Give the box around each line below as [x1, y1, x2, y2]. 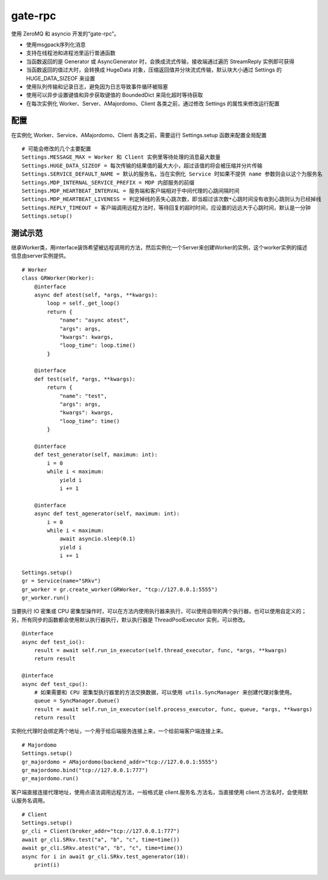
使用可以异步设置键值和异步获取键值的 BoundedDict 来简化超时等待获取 [26, 91, 203, 99]
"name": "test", [59, 393, 107, 399]
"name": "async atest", [59, 317, 130, 324]
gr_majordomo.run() [22, 775, 79, 782]
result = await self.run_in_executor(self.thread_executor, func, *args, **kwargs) [34, 647, 288, 653]
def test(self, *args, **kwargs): [34, 376, 136, 382]
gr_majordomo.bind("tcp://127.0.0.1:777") [22, 767, 149, 774]
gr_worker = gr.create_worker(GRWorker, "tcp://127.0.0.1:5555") [22, 586, 218, 593]
